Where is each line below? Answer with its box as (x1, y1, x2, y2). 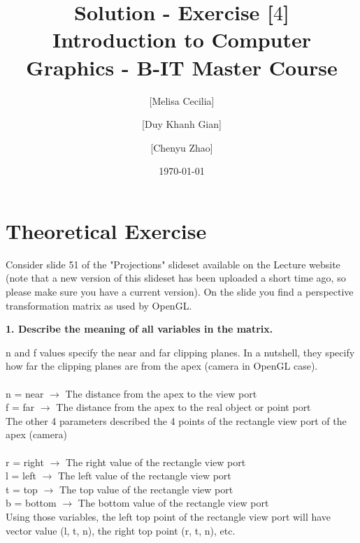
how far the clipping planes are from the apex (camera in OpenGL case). (6, 359, 318, 373)
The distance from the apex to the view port (65, 386, 257, 400)
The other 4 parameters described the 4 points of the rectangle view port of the (6, 413, 347, 428)
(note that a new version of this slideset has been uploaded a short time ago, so (6, 270, 346, 285)
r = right (6, 454, 44, 469)
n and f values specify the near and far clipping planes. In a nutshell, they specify (6, 345, 355, 359)
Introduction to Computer (52, 25, 312, 54)
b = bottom (6, 495, 57, 510)
